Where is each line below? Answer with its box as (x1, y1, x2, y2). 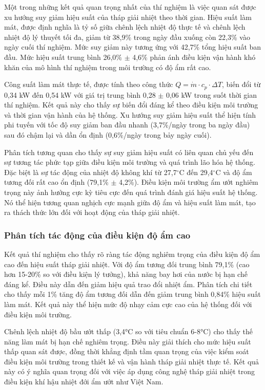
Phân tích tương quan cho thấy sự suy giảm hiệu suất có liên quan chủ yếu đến (4, 146, 254, 157)
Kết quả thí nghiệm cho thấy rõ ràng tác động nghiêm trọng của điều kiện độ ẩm (4, 248, 260, 259)
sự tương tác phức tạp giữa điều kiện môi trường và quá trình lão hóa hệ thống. (4, 157, 255, 167)
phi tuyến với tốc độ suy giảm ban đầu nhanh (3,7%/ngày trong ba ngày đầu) (4, 119, 250, 130)
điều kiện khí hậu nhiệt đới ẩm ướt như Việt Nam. (4, 376, 164, 387)
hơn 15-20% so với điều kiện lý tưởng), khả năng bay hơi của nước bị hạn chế (4, 269, 248, 279)
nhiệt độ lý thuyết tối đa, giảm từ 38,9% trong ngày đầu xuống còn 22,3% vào (4, 31, 250, 42)
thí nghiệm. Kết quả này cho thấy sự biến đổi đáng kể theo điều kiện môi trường (4, 99, 258, 110)
